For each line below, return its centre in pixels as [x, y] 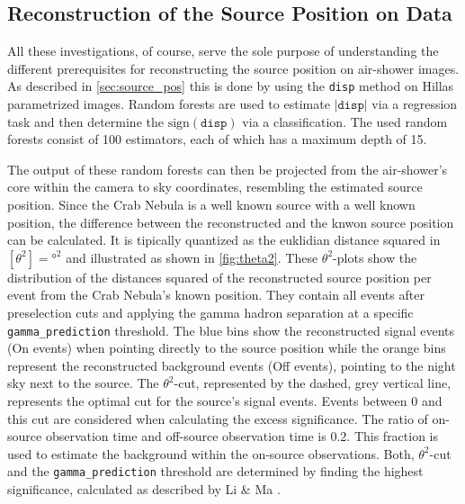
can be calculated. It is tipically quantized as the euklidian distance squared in [224, 240]
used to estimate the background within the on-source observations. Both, [211, 453]
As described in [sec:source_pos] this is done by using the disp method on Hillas [231, 86]
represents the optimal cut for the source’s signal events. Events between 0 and [225, 401]
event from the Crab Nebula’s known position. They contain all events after [216, 295]
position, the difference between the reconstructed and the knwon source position [231, 222]
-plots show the [375, 257]
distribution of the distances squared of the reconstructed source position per [219, 277]
